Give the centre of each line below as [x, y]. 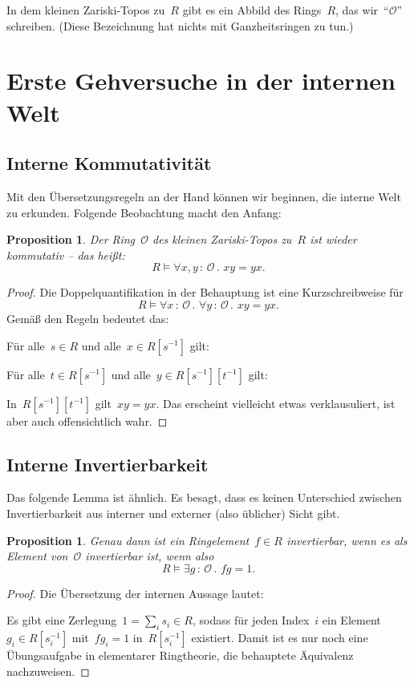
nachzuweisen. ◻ [48, 671]
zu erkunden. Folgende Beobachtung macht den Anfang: [144, 212]
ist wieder [333, 239]
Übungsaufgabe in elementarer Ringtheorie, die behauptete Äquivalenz [180, 655]
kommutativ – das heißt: [66, 255]
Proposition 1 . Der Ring [71, 239]
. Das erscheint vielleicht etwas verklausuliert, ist [276, 403]
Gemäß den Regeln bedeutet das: [88, 318]
